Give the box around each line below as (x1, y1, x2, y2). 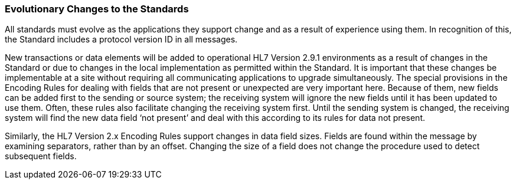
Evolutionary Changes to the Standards (5, 3, 189, 15)
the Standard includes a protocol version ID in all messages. (5, 34, 238, 45)
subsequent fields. (5, 151, 77, 162)
